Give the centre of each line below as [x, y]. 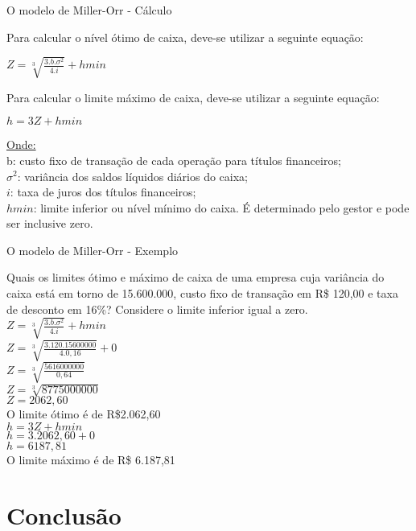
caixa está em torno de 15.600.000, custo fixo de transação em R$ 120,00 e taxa [202, 293]
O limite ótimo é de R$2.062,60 [84, 414]
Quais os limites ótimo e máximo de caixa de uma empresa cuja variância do [196, 277]
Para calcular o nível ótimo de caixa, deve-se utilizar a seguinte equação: [185, 37]
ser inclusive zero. [50, 223]
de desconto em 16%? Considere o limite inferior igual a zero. [157, 309]
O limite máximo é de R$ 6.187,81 [91, 460]
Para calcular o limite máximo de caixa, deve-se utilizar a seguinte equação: [193, 97]
